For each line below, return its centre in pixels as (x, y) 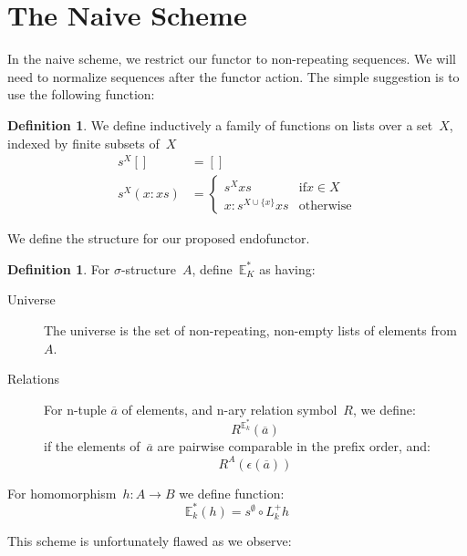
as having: (287, 268)
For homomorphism (62, 493)
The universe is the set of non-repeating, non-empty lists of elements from (250, 330)
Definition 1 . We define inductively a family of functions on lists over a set (220, 124)
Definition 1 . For (59, 268)
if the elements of (92, 446)
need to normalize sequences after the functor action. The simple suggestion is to (233, 76)
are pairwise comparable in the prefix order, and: (294, 446)
